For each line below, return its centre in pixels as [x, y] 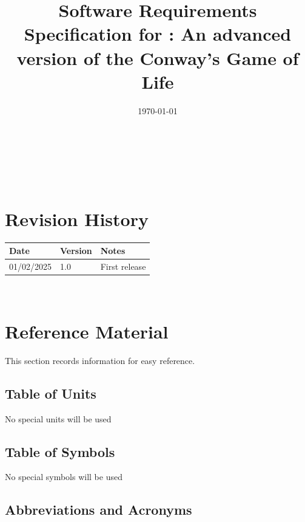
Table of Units [51, 393]
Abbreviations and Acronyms [99, 510]
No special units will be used [58, 418]
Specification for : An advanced [158, 34]
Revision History [77, 218]
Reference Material [87, 331]
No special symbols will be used [64, 477]
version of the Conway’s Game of [158, 57]
